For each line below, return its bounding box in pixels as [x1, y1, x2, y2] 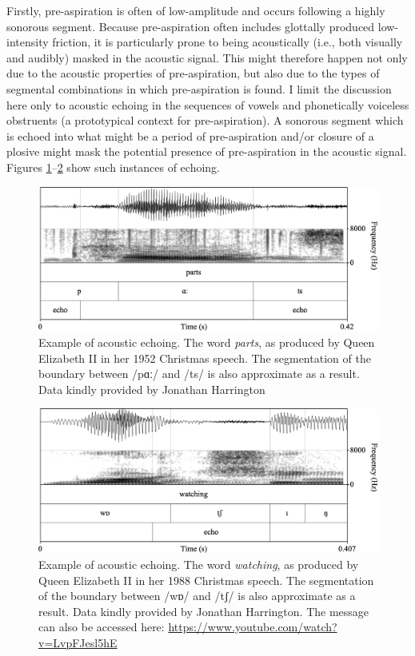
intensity [6, 34, 49, 50]
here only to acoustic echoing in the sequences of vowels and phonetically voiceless [6, 96, 409, 113]
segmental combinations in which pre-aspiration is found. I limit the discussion [6, 80, 392, 97]
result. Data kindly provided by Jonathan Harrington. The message [38, 602, 369, 619]
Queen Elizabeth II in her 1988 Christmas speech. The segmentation [38, 571, 374, 588]
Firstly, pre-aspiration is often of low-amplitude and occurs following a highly [6, 2, 385, 18]
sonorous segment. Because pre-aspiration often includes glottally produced [6, 18, 375, 34]
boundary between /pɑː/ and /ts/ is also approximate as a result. [38, 365, 360, 382]
